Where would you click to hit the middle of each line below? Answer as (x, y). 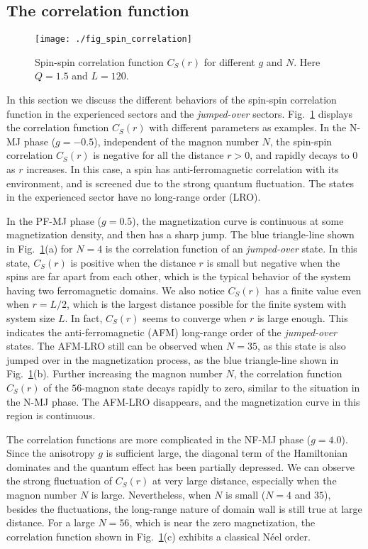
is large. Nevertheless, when (151, 495)
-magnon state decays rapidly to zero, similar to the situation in (221, 387)
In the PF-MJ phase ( (54, 220)
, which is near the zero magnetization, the (222, 522)
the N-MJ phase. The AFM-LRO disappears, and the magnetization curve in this (183, 401)
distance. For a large (51, 522)
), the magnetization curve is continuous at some (238, 220)
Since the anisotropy (51, 453)
